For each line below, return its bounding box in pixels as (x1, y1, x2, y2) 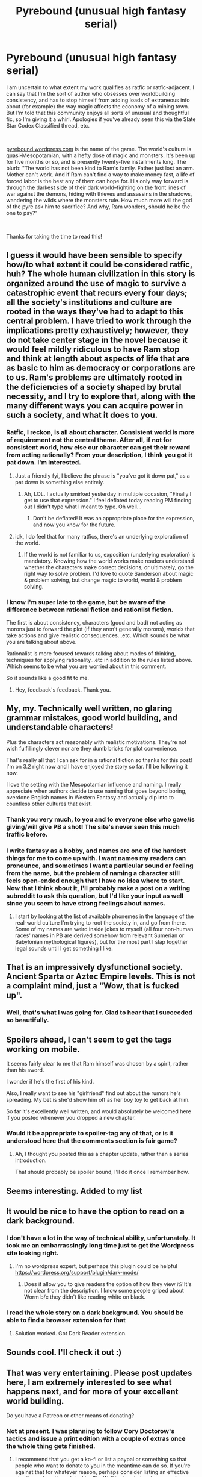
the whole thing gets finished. (6, 1441, 96, 1450)
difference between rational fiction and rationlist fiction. (6, 605, 174, 614)
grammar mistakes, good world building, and (6, 713, 177, 723)
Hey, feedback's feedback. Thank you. (14, 685, 111, 693)
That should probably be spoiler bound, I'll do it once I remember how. (14, 1169, 189, 1176)
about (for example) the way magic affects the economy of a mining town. (6, 102, 189, 110)
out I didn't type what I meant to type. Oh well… (23, 503, 142, 510)
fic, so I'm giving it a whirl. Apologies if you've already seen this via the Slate (6, 116, 196, 123)
